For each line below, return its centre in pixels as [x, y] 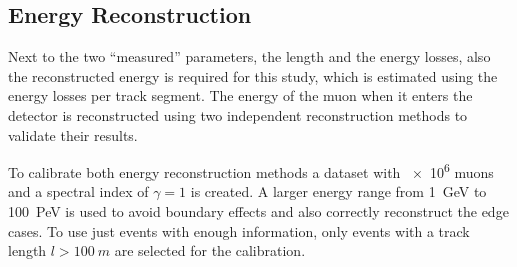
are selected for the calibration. [210, 250]
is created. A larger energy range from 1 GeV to [338, 191]
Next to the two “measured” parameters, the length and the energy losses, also [249, 56]
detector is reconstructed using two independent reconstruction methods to [238, 114]
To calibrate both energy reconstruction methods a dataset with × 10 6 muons [251, 170]
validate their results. [73, 134]
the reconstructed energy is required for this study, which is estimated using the [253, 75]
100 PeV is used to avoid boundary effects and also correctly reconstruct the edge [258, 211]
